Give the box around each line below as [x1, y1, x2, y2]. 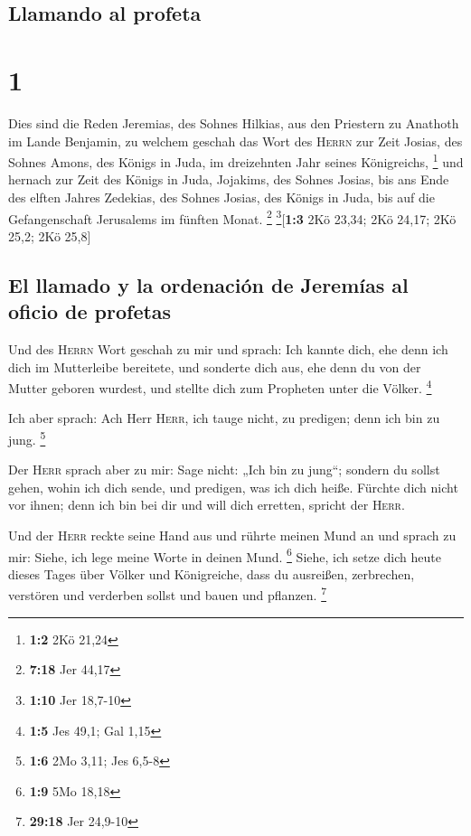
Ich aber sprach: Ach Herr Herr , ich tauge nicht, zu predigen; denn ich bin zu [8, 409, 440, 427]
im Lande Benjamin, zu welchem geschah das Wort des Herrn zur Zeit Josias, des [8, 131, 463, 150]
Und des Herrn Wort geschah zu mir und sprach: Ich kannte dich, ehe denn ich [8, 339, 448, 358]
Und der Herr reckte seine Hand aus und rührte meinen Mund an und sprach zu [8, 526, 457, 545]
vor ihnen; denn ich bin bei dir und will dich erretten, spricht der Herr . [8, 495, 405, 514]
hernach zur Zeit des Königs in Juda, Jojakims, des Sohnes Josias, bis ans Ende [8, 170, 449, 189]
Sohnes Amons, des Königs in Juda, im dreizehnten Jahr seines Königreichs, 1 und [8, 150, 464, 171]
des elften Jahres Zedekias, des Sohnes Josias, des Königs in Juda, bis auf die [8, 187, 435, 206]
